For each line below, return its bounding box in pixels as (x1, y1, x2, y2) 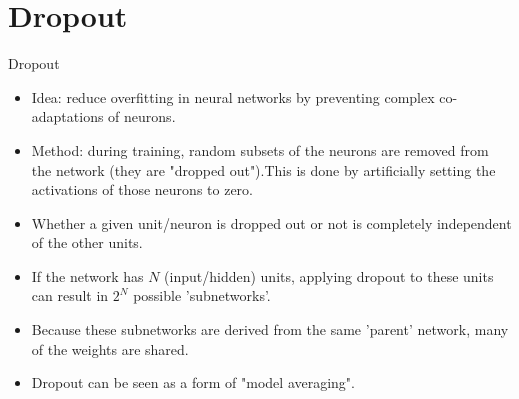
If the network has (31, 265, 144, 286)
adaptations (31, 106, 104, 127)
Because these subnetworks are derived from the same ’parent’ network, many (31, 319, 509, 340)
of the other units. (31, 232, 143, 253)
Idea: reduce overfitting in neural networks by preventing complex (31, 86, 435, 107)
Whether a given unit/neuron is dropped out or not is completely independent (31, 212, 512, 233)
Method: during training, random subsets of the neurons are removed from (31, 139, 489, 160)
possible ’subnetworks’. (133, 285, 271, 306)
